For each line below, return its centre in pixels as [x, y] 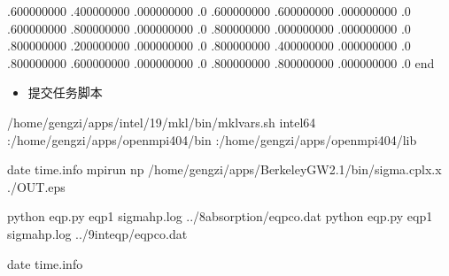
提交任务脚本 [65, 92]
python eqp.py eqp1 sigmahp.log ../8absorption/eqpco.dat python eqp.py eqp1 [220, 216]
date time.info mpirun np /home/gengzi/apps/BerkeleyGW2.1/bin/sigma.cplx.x [224, 169]
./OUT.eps [36, 186]
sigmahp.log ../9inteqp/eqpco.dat [97, 233]
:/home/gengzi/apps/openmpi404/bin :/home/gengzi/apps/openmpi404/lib [212, 139]
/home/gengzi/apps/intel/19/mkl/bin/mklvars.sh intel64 [162, 122]
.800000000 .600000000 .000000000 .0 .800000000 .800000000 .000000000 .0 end [221, 62]
